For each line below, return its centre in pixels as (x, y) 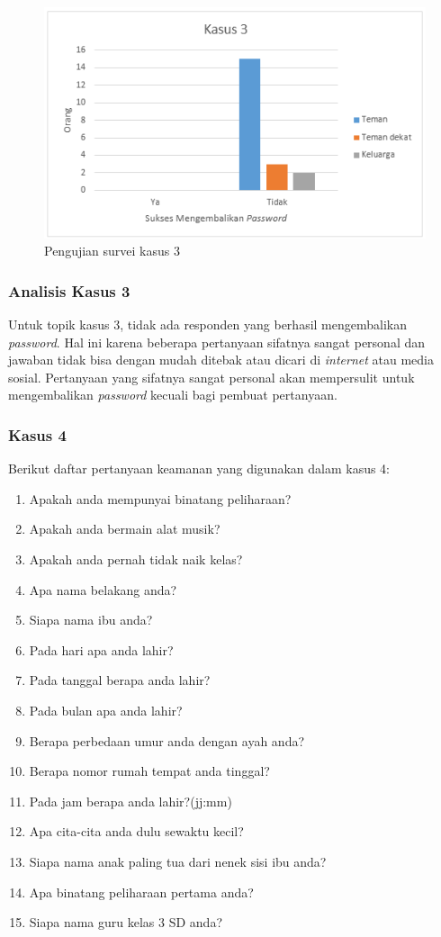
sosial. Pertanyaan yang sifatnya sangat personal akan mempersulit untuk (211, 377)
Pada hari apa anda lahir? (101, 649)
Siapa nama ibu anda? (91, 620)
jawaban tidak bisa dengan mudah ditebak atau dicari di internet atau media (221, 360)
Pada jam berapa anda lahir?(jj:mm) (130, 801)
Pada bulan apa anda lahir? (106, 710)
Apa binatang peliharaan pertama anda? (141, 892)
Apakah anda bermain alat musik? (125, 529)
